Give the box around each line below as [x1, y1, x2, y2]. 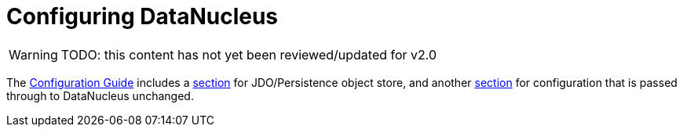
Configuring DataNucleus [6, 3, 279, 30]
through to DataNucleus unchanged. [6, 88, 194, 102]
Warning [9, 46, 58, 63]
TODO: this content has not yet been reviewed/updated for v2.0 [60, 46, 437, 63]
